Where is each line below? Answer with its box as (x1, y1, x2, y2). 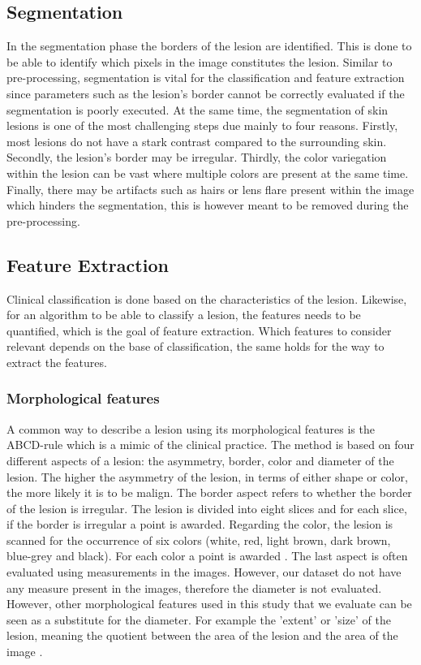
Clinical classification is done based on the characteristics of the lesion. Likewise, (6, 290, 407, 307)
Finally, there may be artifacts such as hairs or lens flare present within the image (6, 180, 415, 197)
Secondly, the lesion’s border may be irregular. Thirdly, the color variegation (6, 149, 387, 166)
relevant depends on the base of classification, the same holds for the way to (6, 338, 384, 355)
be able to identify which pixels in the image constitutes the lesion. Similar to (6, 53, 393, 70)
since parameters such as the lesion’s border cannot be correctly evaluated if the (6, 84, 405, 101)
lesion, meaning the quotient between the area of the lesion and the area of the (6, 627, 398, 644)
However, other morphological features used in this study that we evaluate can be (6, 595, 412, 612)
